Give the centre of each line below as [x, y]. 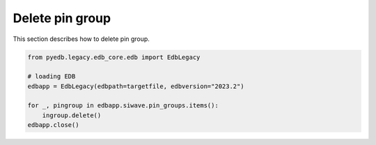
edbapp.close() [53, 125]
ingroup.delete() [72, 115]
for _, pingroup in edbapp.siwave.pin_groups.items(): [123, 105]
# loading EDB [52, 77]
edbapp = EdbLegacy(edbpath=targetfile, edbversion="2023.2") [136, 86]
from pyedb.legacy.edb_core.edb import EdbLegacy [114, 57]
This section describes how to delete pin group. [81, 39]
